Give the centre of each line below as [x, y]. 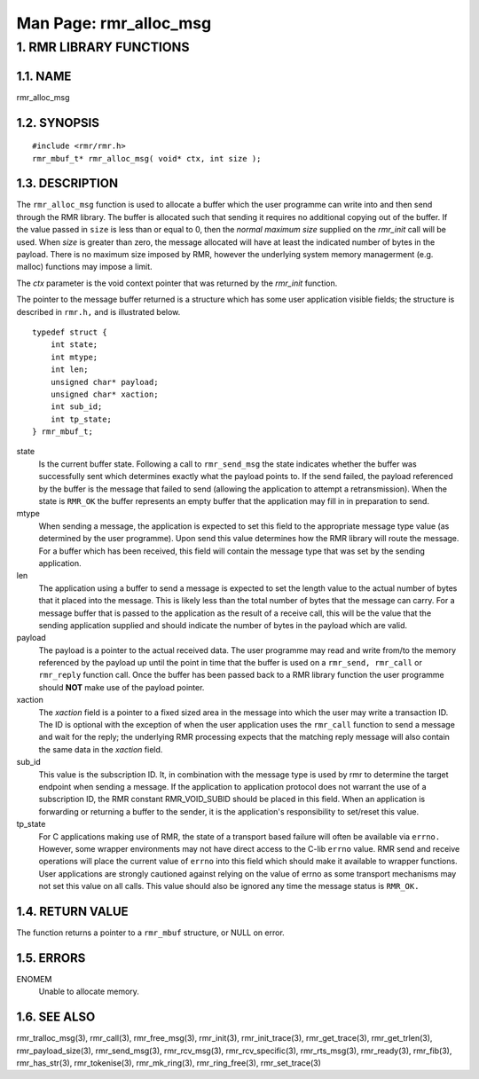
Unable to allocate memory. [89, 992]
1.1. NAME [44, 76]
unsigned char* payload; [104, 382]
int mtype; [74, 357]
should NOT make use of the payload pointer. [122, 687]
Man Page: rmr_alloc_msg [114, 23]
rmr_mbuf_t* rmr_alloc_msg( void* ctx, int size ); [147, 158]
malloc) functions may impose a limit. [84, 267]
